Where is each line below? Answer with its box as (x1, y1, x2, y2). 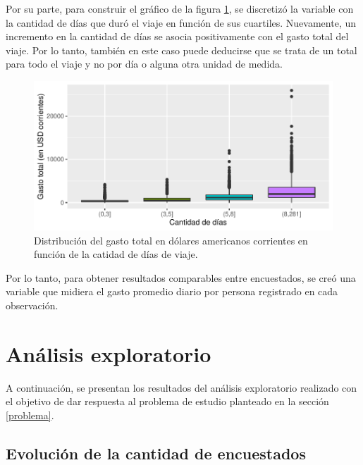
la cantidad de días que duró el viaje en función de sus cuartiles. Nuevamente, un (6, 15, 356, 30)
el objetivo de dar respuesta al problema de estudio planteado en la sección (6, 394, 329, 409)
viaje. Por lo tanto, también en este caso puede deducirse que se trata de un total (6, 42, 357, 57)
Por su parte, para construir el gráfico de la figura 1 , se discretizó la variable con (6, 1, 354, 15)
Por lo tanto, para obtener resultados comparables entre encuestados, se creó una (6, 270, 356, 285)
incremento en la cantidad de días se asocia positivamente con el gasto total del (6, 29, 349, 44)
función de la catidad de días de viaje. (34, 247, 198, 261)
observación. (6, 297, 59, 312)
